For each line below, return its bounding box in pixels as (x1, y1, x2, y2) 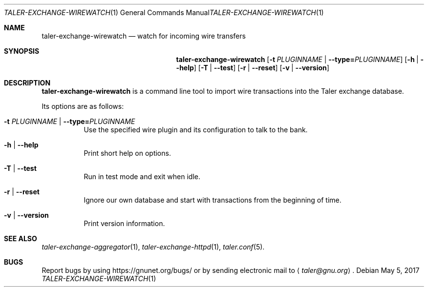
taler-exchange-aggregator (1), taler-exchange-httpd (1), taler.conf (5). (42, 243, 265, 251)
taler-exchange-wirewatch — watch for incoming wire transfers (42, 32, 246, 40)
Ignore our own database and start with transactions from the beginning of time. (84, 196, 342, 204)
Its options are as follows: (42, 102, 124, 110)
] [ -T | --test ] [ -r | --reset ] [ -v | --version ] (193, 63, 329, 72)
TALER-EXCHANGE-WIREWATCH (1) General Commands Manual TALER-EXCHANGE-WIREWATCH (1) (4, 8, 324, 17)
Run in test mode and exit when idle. (84, 172, 201, 181)
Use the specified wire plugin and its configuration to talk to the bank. (84, 125, 308, 134)
